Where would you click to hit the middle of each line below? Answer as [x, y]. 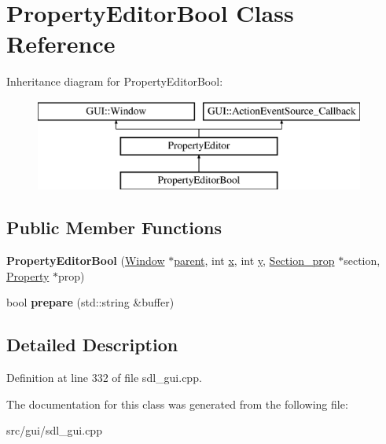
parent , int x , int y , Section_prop [254, 261]
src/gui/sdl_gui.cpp [54, 430]
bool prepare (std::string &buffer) [90, 302]
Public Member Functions [114, 228]
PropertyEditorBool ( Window [86, 261]
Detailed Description [92, 345]
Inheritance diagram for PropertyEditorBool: [115, 81]
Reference [61, 44]
